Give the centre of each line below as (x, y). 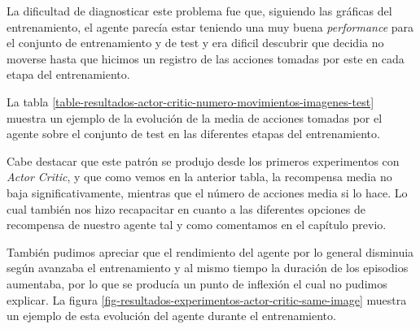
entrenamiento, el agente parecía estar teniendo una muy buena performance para (210, 26)
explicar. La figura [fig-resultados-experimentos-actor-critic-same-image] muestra (207, 299)
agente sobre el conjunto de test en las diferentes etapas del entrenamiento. (193, 134)
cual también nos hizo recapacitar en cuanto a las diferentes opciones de (186, 208)
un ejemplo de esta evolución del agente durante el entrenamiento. (171, 316)
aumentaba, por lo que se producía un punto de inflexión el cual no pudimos (197, 283)
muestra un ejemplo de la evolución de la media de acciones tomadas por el (195, 117)
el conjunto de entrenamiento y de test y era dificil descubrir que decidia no (195, 43)
